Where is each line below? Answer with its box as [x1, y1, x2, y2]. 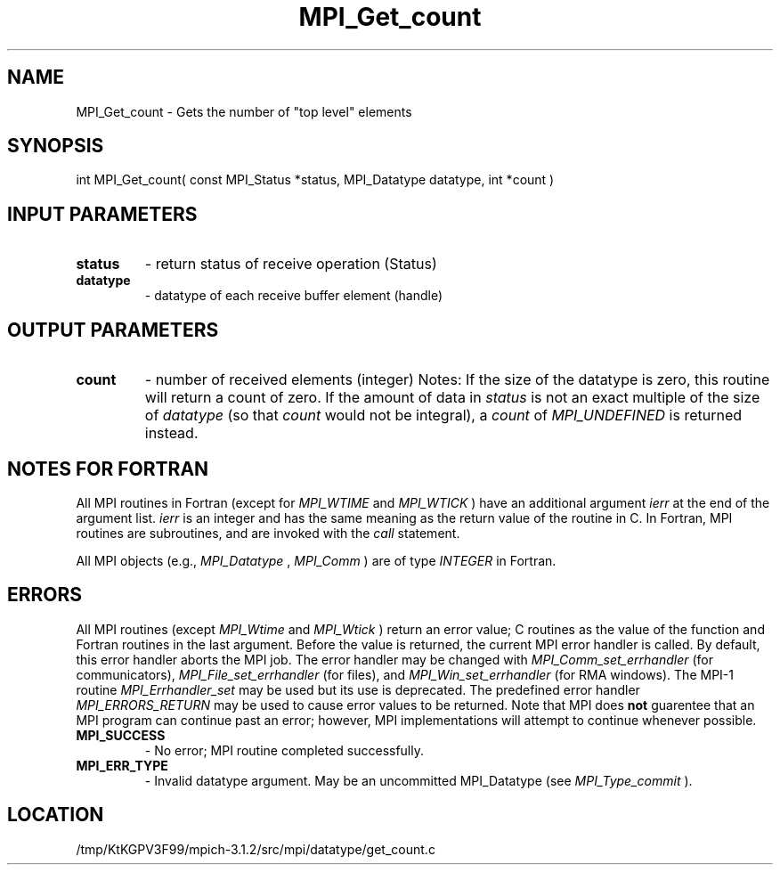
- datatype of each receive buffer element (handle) [144, 288, 443, 304]
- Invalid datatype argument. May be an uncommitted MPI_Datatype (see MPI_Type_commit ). [144, 772, 693, 788]
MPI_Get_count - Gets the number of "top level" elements [76, 103, 412, 119]
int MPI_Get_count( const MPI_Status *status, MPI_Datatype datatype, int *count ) [76, 172, 555, 188]
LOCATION [7, 803, 104, 827]
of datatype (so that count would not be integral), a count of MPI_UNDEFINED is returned [144, 406, 743, 425]
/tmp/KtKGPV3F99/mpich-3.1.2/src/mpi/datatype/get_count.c [76, 841, 435, 857]
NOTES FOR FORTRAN [7, 457, 209, 480]
